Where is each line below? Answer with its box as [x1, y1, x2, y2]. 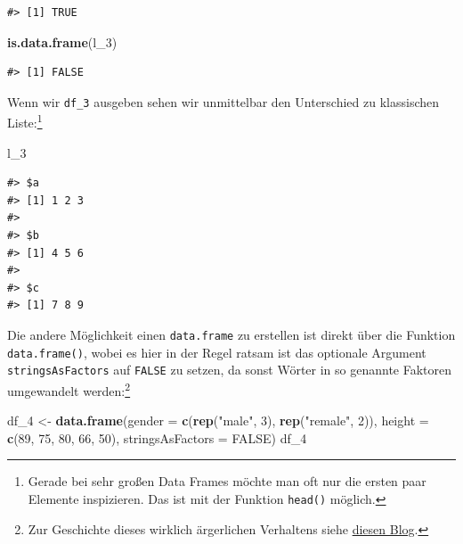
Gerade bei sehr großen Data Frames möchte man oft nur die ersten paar [28, 472, 426, 490]
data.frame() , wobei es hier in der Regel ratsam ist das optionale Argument [7, 342, 426, 361]
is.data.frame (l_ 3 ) [7, 32, 118, 51]
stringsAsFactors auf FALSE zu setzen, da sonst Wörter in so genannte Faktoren [7, 360, 452, 379]
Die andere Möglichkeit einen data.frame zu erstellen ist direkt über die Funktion [7, 326, 456, 344]
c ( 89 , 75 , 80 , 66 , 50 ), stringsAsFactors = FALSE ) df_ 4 [7, 428, 307, 447]
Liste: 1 [7, 111, 43, 132]
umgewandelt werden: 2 [7, 379, 131, 400]
